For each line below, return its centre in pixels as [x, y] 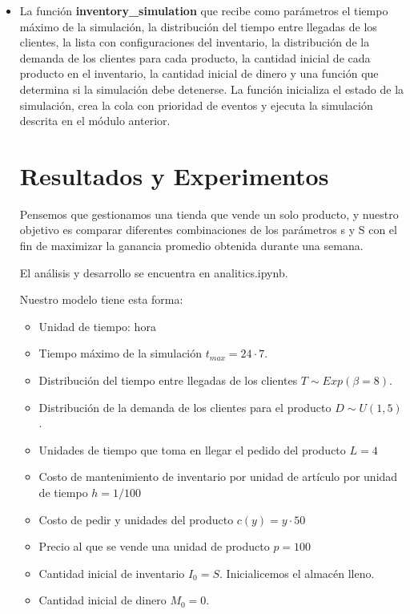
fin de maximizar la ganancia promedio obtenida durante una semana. [191, 246]
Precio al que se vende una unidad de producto [154, 546]
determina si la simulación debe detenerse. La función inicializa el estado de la [212, 89]
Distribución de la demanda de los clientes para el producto [185, 407]
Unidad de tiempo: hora [97, 326]
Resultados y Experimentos [174, 175]
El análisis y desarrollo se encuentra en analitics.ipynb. [154, 272]
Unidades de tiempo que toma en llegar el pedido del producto [192, 449]
